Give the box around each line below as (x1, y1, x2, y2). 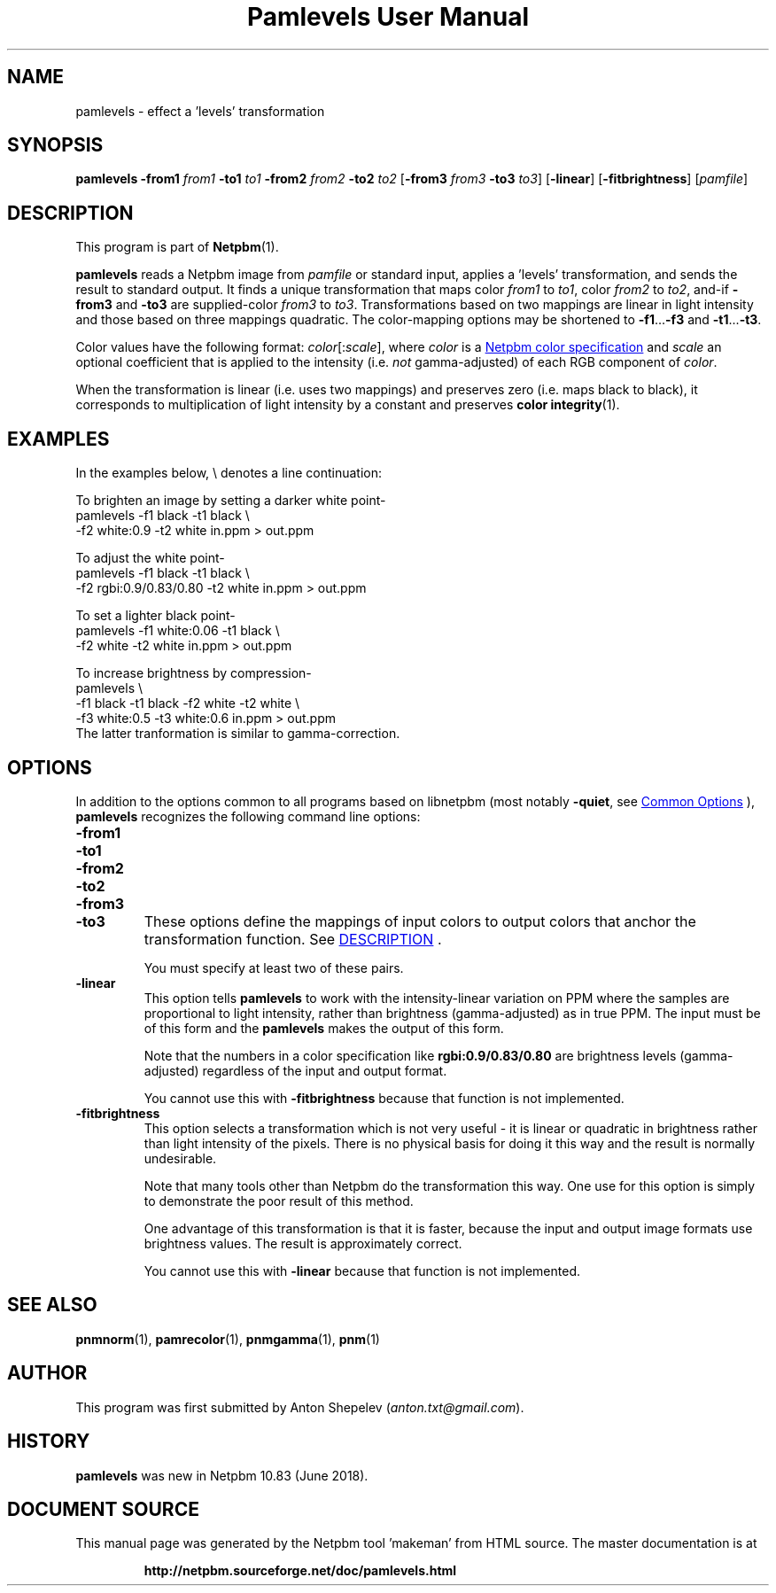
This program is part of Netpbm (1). (75, 239, 279, 255)
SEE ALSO (7, 1294, 97, 1317)
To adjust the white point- (75, 550, 225, 566)
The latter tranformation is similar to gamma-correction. (75, 726, 400, 742)
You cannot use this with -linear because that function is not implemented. (144, 1263, 581, 1278)
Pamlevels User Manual (246, 2, 530, 32)
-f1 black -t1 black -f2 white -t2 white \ (75, 695, 300, 711)
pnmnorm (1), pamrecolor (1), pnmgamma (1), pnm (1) (75, 1331, 380, 1347)
